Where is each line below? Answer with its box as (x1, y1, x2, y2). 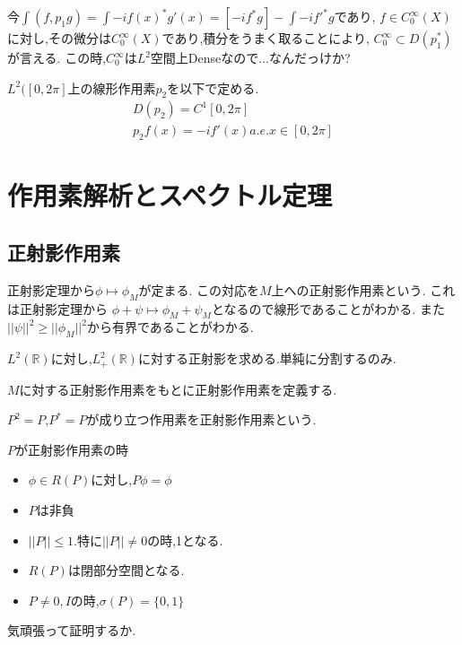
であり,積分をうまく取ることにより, (161, 29, 370, 47)
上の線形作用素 (67, 78, 156, 97)
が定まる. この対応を (138, 280, 259, 299)
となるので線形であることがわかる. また (211, 299, 445, 318)
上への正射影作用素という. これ (271, 280, 456, 299)
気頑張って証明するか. (7, 621, 136, 640)
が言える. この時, (7, 48, 107, 66)
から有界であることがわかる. (86, 318, 254, 336)
